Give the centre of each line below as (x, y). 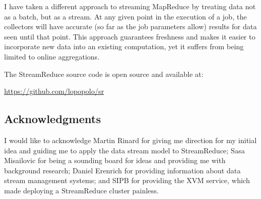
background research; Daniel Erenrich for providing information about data (123, 170)
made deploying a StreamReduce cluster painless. (82, 190)
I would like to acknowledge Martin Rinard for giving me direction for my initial (130, 140)
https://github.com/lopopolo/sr (54, 91)
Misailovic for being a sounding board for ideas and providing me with (115, 160)
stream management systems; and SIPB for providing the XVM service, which (127, 180)
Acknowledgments (53, 119)
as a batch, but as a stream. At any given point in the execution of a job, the (126, 16)
